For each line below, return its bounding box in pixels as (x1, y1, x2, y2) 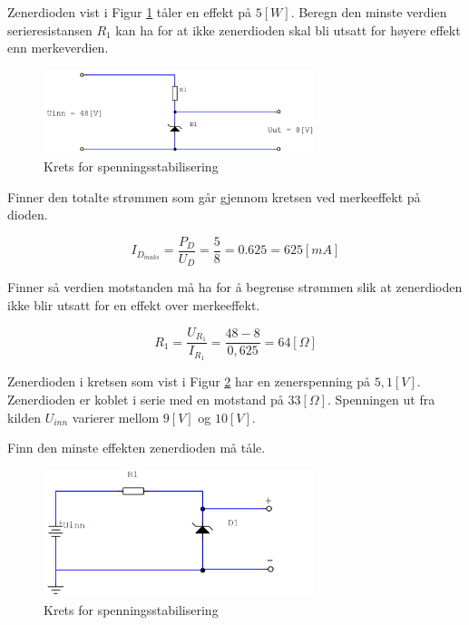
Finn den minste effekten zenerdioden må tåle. (7, 438, 266, 457)
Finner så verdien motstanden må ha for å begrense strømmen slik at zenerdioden (7, 278, 463, 297)
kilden (7, 407, 41, 426)
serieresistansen (7, 20, 93, 39)
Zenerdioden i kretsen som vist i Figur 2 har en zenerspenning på (7, 372, 371, 391)
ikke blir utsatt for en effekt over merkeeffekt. (7, 295, 260, 314)
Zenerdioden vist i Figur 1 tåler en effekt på (7, 3, 252, 21)
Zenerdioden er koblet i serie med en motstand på (7, 389, 284, 408)
